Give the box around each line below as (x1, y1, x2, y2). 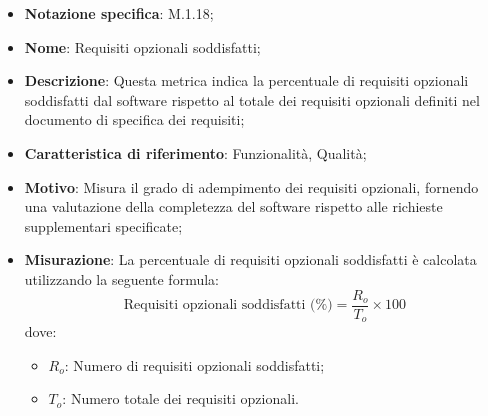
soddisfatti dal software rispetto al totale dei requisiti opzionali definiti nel (24, 89, 480, 110)
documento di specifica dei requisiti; (24, 109, 245, 130)
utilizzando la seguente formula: (24, 268, 219, 289)
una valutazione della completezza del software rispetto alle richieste (24, 196, 443, 217)
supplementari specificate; (24, 215, 183, 236)
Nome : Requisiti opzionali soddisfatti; (24, 36, 261, 57)
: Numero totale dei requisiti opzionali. (62, 388, 299, 409)
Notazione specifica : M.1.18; (24, 3, 214, 23)
